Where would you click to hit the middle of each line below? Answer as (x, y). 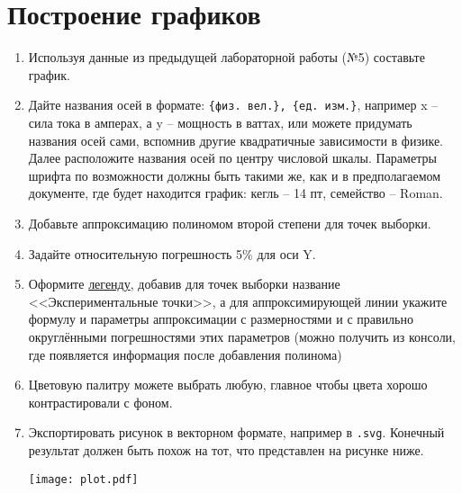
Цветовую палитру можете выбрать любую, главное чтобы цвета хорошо (228, 385)
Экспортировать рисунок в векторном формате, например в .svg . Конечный (236, 432)
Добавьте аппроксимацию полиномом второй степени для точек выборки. (230, 223)
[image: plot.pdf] (83, 479)
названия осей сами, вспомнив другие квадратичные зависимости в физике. (236, 140)
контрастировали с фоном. (100, 402)
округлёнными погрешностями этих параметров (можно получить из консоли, (242, 336)
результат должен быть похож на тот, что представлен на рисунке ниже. (226, 449)
